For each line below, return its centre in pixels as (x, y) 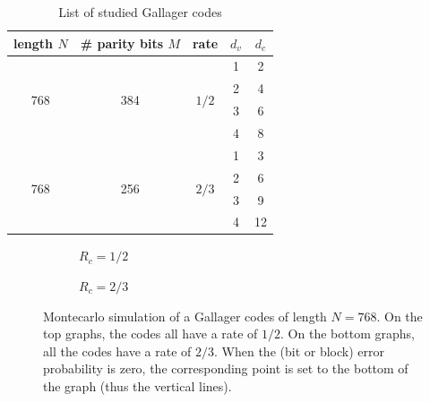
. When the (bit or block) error (299, 351)
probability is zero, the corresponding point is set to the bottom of (226, 368)
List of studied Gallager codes (140, 12)
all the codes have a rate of (117, 351)
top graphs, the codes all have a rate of (150, 334)
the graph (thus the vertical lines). (138, 386)
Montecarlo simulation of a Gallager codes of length (185, 316)
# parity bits (121, 43)
